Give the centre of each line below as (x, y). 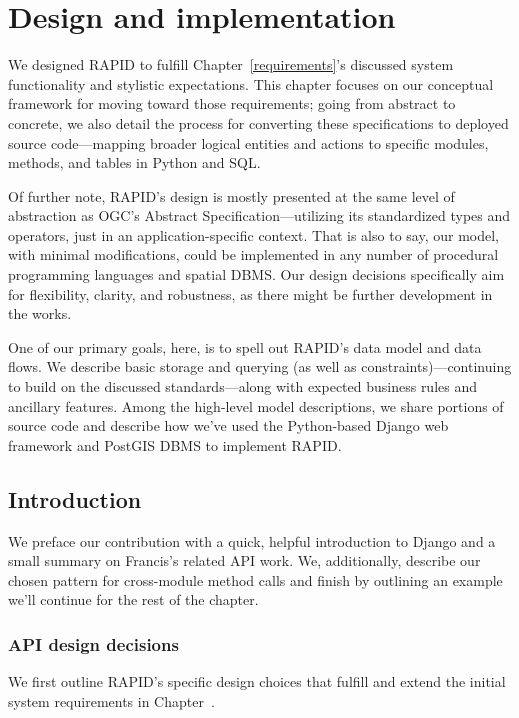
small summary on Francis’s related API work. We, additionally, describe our (244, 560)
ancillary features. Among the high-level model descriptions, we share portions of (256, 405)
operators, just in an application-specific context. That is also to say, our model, (253, 234)
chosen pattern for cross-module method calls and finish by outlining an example (255, 579)
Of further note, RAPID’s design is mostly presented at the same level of (231, 195)
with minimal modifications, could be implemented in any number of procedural (253, 254)
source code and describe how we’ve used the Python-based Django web (228, 425)
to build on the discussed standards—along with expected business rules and (243, 386)
